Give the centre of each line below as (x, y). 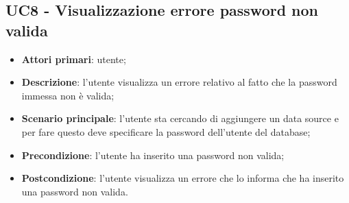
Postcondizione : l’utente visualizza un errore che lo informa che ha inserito (183, 178)
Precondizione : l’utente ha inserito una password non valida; (153, 155)
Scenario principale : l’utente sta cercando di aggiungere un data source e (180, 118)
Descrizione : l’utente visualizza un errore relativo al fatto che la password (179, 82)
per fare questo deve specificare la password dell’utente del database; (166, 131)
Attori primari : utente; (74, 59)
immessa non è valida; (68, 95)
